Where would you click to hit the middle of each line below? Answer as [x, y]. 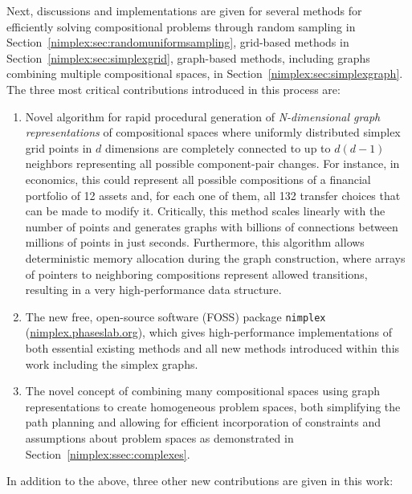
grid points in [59, 147]
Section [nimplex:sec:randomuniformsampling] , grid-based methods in [178, 42]
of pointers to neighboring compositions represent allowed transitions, [196, 274]
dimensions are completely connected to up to [218, 147]
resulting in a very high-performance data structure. [153, 290]
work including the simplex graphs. [112, 363]
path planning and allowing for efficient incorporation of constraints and [203, 422]
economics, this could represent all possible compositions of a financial [198, 179]
